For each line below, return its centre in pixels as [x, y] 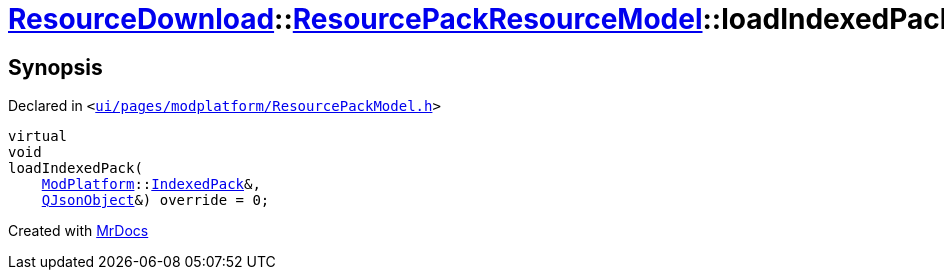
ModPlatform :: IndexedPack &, [151, 184]
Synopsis [55, 67]
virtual [38, 136]
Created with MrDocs [78, 231]
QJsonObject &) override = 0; [155, 200]
